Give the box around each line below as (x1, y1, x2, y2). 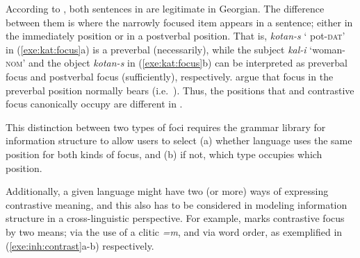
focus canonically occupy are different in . (6, 96, 183, 111)
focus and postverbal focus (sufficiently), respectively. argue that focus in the (6, 69, 334, 83)
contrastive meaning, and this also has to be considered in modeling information (6, 197, 347, 212)
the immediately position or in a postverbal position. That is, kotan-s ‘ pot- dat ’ (6, 28, 345, 43)
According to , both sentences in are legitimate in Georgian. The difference (6, 1, 325, 15)
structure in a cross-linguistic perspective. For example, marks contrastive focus (6, 211, 345, 225)
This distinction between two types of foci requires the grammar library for (6, 119, 326, 134)
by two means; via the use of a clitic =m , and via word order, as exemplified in (6, 224, 343, 239)
